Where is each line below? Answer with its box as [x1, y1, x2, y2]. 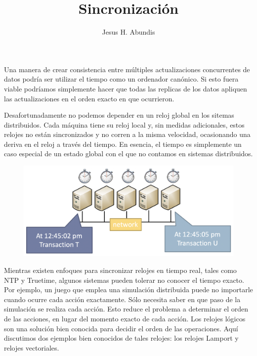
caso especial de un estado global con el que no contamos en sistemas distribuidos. [4, 148, 253, 159]
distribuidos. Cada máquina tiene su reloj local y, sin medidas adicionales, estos [4, 119, 245, 130]
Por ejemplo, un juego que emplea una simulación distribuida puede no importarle [4, 284, 253, 295]
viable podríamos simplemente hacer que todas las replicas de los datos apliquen [4, 83, 247, 93]
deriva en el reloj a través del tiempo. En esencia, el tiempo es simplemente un [4, 138, 242, 149]
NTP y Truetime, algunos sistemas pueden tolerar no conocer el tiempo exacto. [4, 274, 244, 285]
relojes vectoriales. [4, 342, 59, 353]
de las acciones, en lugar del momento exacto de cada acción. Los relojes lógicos [4, 313, 246, 324]
